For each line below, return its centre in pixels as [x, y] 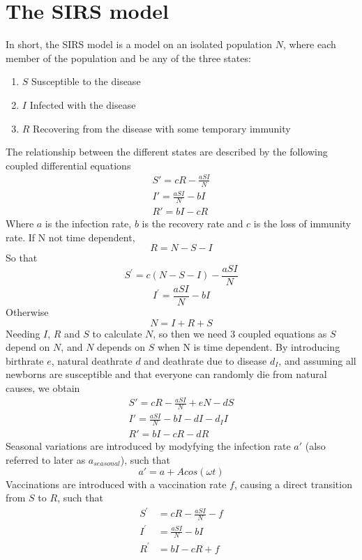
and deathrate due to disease [205, 360]
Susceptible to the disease [86, 81]
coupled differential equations [68, 165]
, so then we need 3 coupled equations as [240, 333]
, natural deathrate [92, 360]
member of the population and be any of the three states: [128, 58]
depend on [28, 347]
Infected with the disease [83, 104]
